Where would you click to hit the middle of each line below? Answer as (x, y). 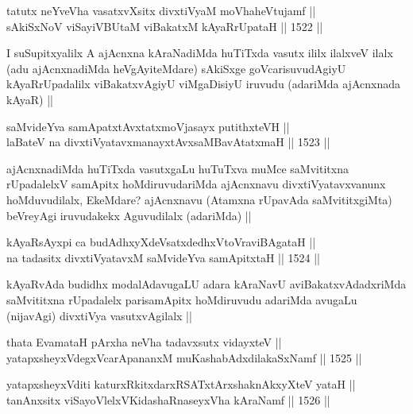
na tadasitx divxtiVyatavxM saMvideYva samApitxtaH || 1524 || (163, 257)
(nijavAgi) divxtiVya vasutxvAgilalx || (99, 315)
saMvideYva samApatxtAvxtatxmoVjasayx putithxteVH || (148, 126)
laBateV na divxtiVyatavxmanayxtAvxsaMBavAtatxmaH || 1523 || (168, 142)
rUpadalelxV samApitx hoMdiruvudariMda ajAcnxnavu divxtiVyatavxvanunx (196, 184)
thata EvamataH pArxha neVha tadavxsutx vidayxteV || (144, 342)
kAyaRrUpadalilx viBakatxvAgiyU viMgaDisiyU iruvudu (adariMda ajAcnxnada (203, 84)
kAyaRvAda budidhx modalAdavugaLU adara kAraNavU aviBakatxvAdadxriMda (206, 284)
